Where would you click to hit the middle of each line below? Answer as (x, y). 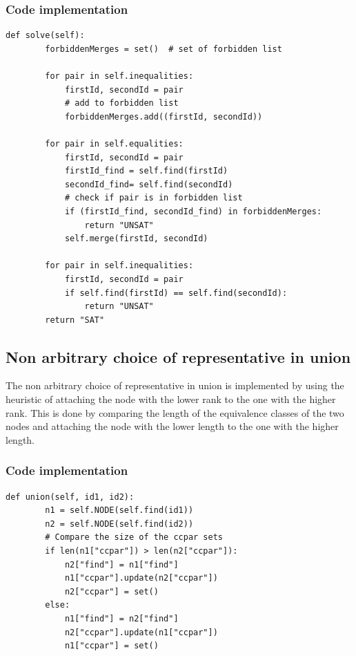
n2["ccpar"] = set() (111, 591)
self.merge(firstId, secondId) (136, 239)
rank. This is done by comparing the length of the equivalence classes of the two (175, 412)
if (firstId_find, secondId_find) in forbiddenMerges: (193, 211)
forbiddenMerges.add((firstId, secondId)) (164, 116)
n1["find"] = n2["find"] (121, 619)
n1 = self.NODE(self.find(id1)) (119, 510)
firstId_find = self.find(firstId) (146, 171)
